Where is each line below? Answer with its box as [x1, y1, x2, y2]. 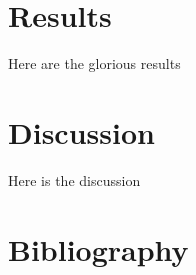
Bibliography [8, 228, 189, 269]
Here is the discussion [8, 169, 141, 190]
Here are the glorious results [8, 53, 181, 74]
